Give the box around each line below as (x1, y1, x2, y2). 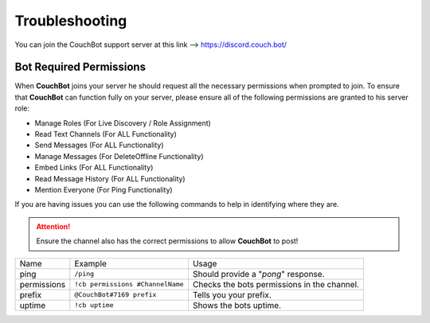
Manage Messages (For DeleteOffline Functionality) (34, 151, 204, 161)
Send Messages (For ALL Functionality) (34, 140, 164, 150)
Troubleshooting (14, 12, 127, 29)
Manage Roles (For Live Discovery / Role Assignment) (34, 118, 211, 127)
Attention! (36, 221, 71, 231)
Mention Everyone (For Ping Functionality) (34, 185, 173, 194)
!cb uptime (74, 301, 115, 309)
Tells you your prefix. (192, 289, 272, 300)
